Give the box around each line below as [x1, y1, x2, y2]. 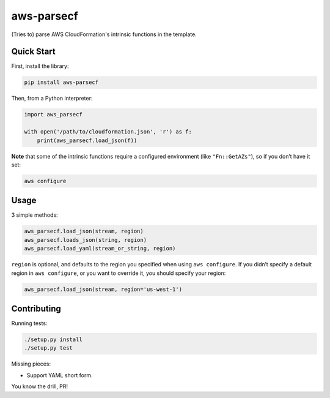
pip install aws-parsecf [24, 79, 99, 86]
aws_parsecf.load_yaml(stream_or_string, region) [24, 245, 176, 252]
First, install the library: [11, 62, 69, 70]
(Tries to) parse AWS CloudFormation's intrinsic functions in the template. [11, 31, 197, 38]
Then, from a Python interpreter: [11, 95, 93, 102]
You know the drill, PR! [11, 383, 68, 390]
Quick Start [11, 47, 56, 57]
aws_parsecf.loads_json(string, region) [24, 236, 147, 243]
